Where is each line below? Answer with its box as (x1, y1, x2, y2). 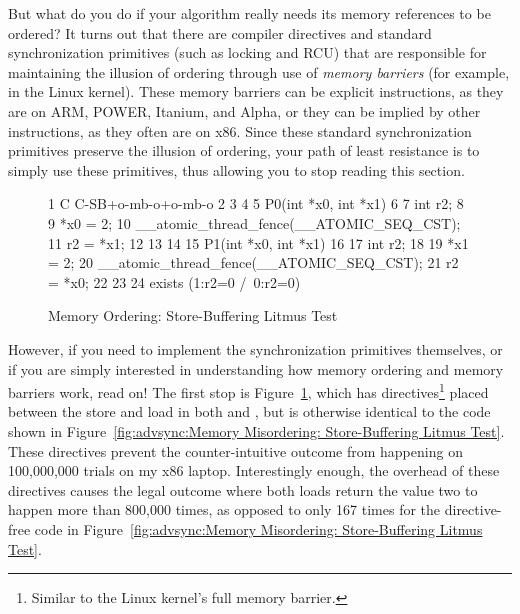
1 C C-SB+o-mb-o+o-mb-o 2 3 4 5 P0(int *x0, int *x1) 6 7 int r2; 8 (48, 193, 464, 214)
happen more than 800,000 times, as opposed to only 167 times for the (8, 499, 441, 520)
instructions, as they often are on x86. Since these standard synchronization (8, 120, 472, 141)
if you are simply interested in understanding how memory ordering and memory (8, 358, 504, 379)
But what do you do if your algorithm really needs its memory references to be (8, 3, 491, 23)
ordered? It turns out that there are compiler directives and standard (8, 22, 432, 43)
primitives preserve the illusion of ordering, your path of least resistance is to (8, 140, 480, 161)
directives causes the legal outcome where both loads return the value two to (8, 479, 478, 500)
